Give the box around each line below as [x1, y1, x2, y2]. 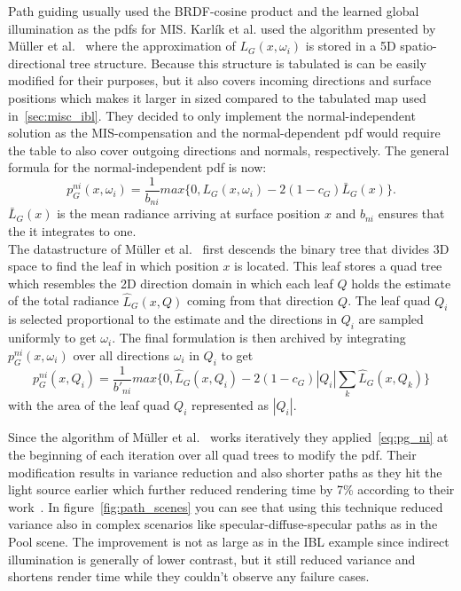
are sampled [358, 310, 424, 328]
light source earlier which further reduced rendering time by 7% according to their [8, 480, 455, 499]
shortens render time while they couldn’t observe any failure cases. [8, 567, 370, 586]
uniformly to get [8, 328, 97, 347]
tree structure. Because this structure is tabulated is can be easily [69, 53, 426, 72]
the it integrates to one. [8, 222, 137, 240]
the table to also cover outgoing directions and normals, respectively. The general [8, 140, 449, 159]
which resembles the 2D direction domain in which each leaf [8, 273, 333, 292]
